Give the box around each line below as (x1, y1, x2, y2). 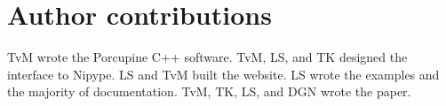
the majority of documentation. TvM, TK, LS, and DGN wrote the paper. (7, 82, 411, 101)
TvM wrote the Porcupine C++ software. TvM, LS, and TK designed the (7, 48, 408, 66)
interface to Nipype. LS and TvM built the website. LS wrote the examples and (7, 64, 440, 83)
